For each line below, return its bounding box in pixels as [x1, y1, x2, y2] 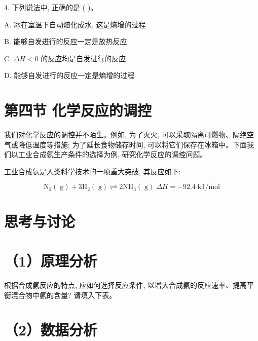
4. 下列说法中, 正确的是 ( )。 [4, 2, 98, 12]
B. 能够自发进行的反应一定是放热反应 [4, 36, 127, 47]
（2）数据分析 [4, 319, 98, 340]
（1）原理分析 [4, 250, 98, 271]
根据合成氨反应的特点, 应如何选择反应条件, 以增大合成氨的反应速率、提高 [4, 279, 247, 290]
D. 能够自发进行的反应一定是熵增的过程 [4, 70, 135, 81]
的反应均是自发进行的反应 [41, 53, 126, 63]
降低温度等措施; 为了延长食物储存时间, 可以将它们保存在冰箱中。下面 [18, 139, 247, 149]
